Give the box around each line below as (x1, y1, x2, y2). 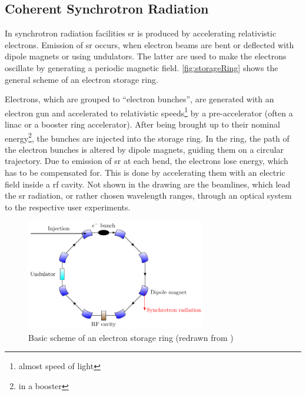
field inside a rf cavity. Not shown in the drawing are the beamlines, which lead (5, 178, 291, 190)
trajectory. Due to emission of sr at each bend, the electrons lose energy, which (5, 155, 288, 167)
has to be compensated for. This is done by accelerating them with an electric (5, 166, 285, 179)
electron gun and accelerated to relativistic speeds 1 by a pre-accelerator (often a (5, 105, 293, 119)
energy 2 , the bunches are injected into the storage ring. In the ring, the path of (5, 130, 290, 144)
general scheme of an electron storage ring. (5, 73, 158, 85)
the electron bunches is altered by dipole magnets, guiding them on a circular (5, 143, 284, 155)
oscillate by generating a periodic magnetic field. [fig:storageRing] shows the (5, 61, 278, 73)
